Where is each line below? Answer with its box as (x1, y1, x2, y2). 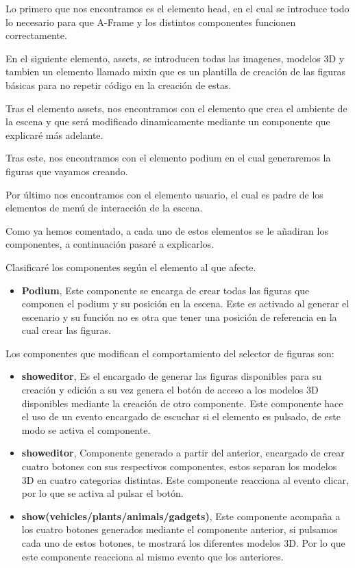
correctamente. (5, 28, 67, 42)
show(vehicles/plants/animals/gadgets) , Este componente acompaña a (21, 508, 341, 523)
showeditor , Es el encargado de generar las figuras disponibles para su (21, 369, 321, 383)
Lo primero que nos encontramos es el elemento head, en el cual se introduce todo (5, 1, 350, 15)
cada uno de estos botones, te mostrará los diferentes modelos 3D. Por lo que (21, 536, 345, 550)
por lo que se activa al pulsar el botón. (21, 486, 184, 500)
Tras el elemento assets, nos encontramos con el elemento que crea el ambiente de (5, 101, 347, 115)
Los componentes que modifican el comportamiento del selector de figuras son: (5, 346, 334, 360)
